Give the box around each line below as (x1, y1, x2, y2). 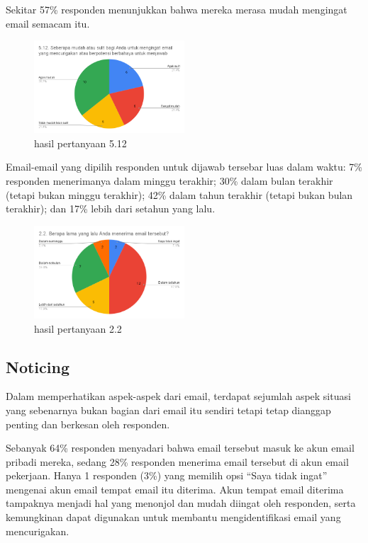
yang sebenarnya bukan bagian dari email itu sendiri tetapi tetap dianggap (6, 402, 331, 417)
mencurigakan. (6, 523, 69, 538)
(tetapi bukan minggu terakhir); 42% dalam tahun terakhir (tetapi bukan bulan (6, 187, 353, 202)
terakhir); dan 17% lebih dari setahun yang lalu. (6, 201, 216, 216)
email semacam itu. (6, 16, 90, 30)
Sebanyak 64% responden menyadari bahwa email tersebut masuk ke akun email (6, 440, 355, 455)
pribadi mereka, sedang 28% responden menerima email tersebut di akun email (6, 454, 349, 469)
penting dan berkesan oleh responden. (6, 416, 170, 431)
